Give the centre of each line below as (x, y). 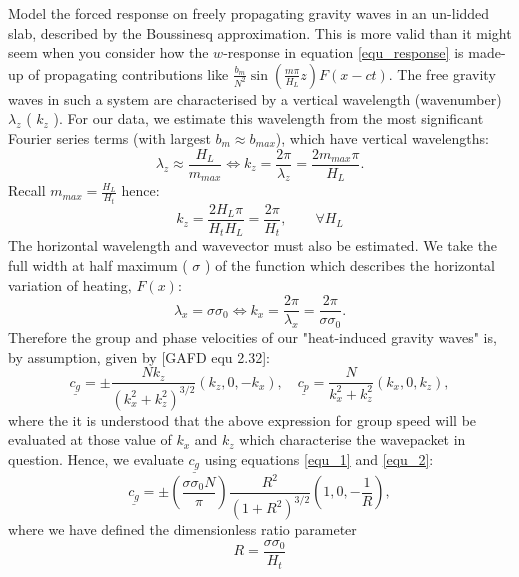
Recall (27, 190)
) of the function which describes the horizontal (350, 265)
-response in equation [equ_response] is (343, 52)
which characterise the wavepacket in (352, 439)
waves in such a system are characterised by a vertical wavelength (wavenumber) (255, 98)
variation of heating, (70, 284)
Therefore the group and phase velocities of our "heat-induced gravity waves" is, (252, 337)
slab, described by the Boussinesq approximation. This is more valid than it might (260, 32)
